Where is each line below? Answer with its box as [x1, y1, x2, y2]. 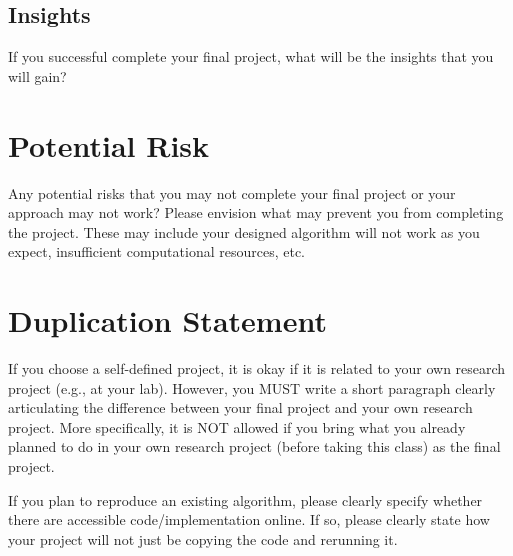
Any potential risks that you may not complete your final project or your [8, 182, 456, 203]
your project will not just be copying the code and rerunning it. [8, 528, 398, 549]
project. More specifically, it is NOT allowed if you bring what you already [8, 416, 466, 437]
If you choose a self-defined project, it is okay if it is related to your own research [8, 358, 506, 379]
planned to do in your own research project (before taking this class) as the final [8, 436, 501, 457]
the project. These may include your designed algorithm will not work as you [8, 221, 480, 242]
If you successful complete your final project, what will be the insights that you [8, 46, 494, 67]
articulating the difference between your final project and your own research [8, 397, 473, 418]
